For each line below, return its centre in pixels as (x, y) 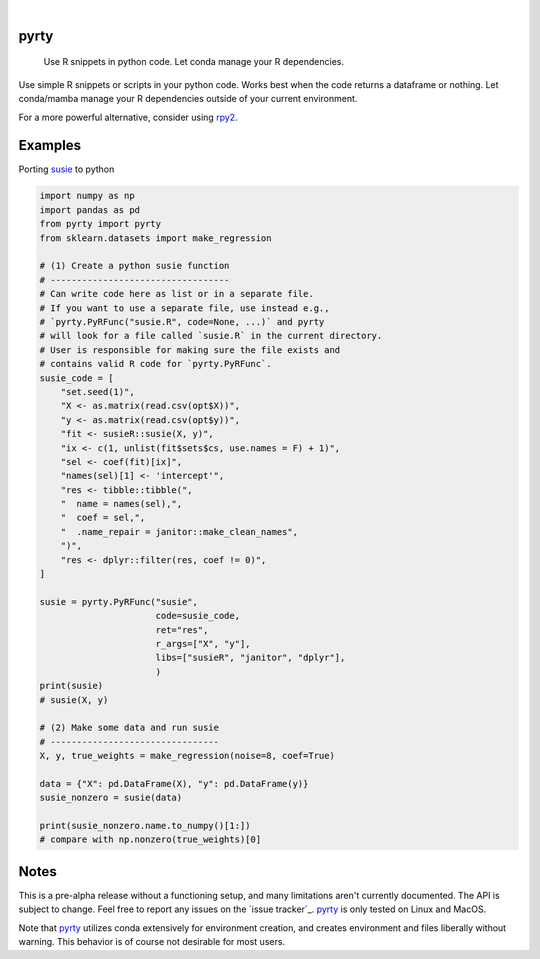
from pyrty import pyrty (100, 224)
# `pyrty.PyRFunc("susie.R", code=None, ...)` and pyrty (182, 321)
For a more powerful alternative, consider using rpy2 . (128, 117)
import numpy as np (87, 196)
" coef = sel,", (103, 518)
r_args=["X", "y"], (203, 643)
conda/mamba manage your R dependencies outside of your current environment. (188, 99)
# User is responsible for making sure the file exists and (190, 349)
